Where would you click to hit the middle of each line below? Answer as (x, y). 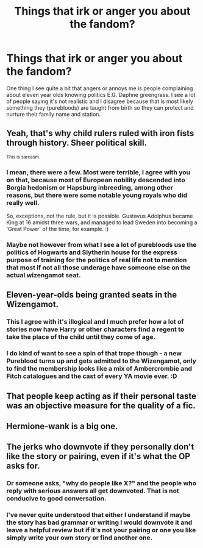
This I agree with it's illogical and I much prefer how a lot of (95, 322)
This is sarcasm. (23, 157)
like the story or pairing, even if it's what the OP (98, 456)
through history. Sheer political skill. (77, 143)
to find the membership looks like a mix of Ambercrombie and (99, 369)
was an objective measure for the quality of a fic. (101, 406)
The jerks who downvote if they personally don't (100, 447)
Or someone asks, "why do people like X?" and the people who (101, 483)
